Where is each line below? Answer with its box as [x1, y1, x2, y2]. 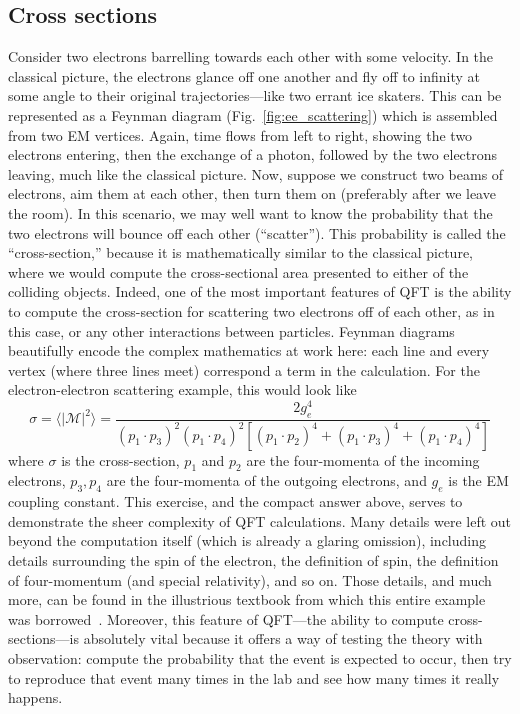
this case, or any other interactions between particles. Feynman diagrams [8, 320, 455, 341]
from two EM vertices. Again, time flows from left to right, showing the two [8, 124, 473, 145]
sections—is [8, 628, 79, 649]
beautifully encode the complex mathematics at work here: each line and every [8, 340, 490, 361]
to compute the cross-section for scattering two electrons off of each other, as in [8, 300, 495, 321]
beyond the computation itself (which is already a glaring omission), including [8, 530, 486, 551]
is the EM [448, 470, 509, 491]
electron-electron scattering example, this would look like [8, 379, 357, 400]
